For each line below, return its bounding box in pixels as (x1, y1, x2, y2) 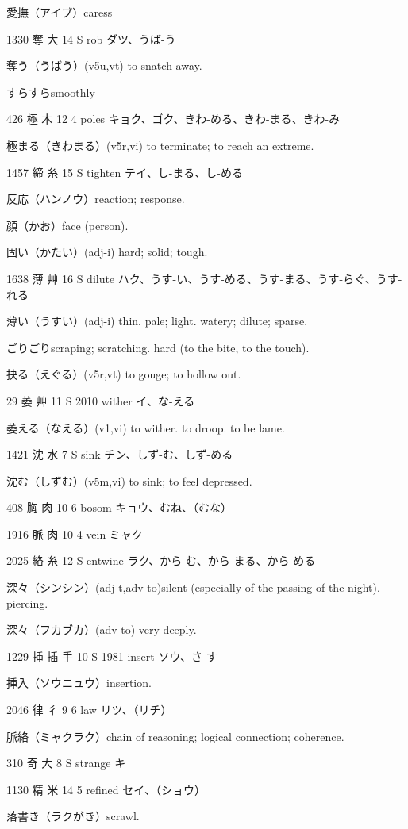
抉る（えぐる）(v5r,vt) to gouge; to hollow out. (6, 366, 241, 382)
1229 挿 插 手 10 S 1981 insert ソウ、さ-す (6, 647, 217, 664)
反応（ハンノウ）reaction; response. (6, 190, 185, 207)
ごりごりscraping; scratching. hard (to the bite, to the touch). (6, 339, 310, 355)
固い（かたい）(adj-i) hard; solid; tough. (6, 244, 208, 260)
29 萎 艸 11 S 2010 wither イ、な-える (6, 392, 195, 409)
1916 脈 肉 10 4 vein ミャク (6, 525, 143, 542)
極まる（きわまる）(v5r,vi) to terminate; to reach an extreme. (6, 136, 314, 153)
